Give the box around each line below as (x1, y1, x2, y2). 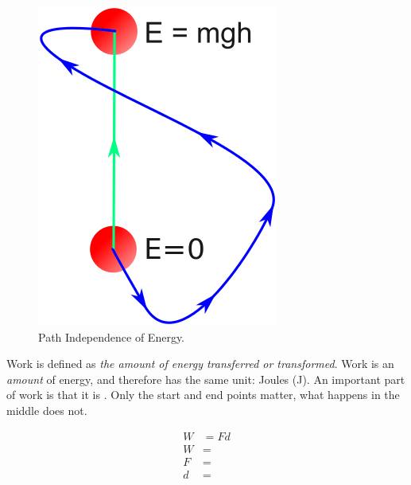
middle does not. (6, 401, 87, 418)
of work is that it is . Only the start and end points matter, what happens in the (6, 386, 400, 403)
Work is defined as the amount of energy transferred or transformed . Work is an (6, 355, 394, 372)
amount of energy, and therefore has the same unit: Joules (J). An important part (6, 370, 405, 387)
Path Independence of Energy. (38, 328, 185, 345)
